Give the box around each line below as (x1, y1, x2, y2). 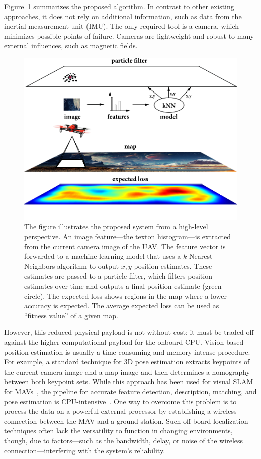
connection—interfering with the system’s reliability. (4, 445, 165, 455)
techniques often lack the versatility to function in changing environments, (4, 425, 233, 436)
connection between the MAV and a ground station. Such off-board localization (4, 415, 248, 426)
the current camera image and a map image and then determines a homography (4, 366, 250, 377)
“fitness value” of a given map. (24, 310, 118, 320)
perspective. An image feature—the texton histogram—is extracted (24, 231, 231, 242)
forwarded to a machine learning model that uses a (24, 251, 181, 261)
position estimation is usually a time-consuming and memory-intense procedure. (4, 346, 250, 357)
